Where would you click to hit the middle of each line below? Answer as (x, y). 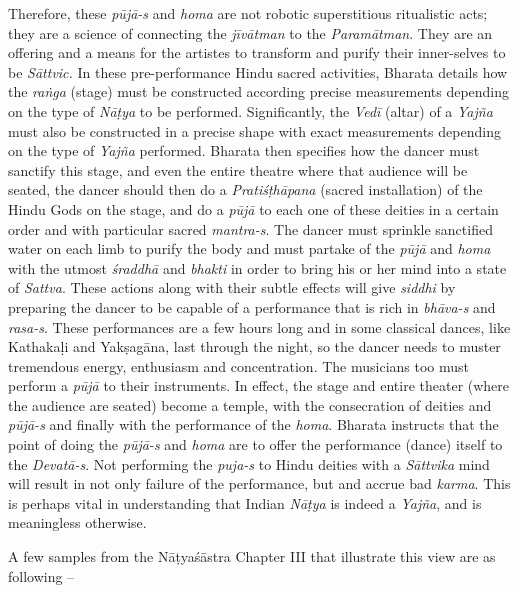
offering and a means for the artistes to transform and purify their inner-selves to (257, 52)
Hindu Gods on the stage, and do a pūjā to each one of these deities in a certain (253, 208)
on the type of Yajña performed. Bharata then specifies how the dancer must (244, 150)
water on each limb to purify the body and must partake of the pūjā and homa (249, 248)
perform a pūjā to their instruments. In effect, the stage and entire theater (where (259, 385)
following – (41, 575)
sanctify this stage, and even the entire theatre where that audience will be (238, 169)
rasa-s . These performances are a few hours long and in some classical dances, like (259, 326)
